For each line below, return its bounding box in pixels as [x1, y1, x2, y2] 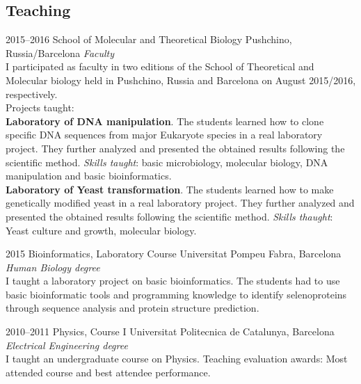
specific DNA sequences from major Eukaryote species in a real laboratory [6, 127, 323, 142]
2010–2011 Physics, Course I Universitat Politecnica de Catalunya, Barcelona [6, 324, 335, 339]
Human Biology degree [6, 259, 100, 274]
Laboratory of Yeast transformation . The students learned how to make [6, 182, 334, 196]
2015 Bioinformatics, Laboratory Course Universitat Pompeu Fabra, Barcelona [6, 246, 342, 261]
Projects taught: [6, 100, 74, 115]
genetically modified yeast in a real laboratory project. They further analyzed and [6, 195, 355, 210]
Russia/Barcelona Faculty [6, 45, 115, 60]
